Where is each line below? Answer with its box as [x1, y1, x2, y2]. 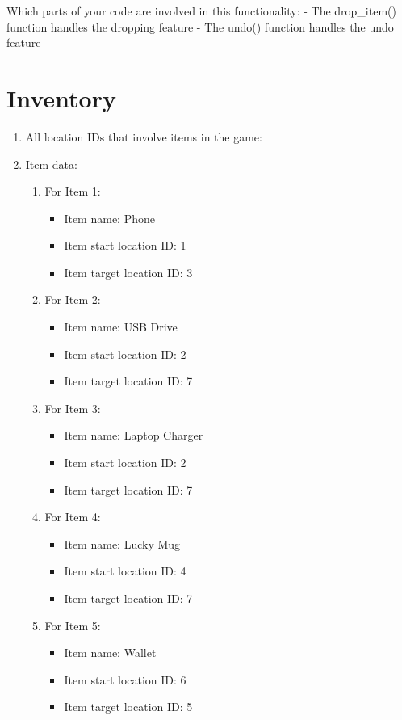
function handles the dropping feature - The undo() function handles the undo [6, 18, 394, 35]
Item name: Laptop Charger [64, 427, 203, 444]
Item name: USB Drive [64, 318, 178, 335]
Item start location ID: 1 [64, 237, 186, 254]
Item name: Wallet [64, 644, 157, 661]
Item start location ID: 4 [64, 562, 186, 579]
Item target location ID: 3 [64, 263, 193, 280]
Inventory [6, 81, 116, 114]
